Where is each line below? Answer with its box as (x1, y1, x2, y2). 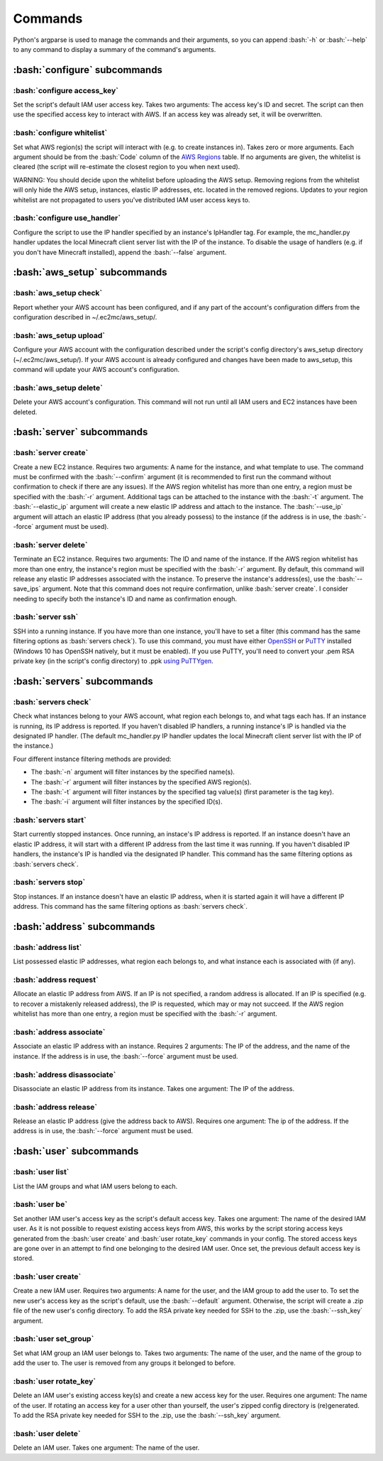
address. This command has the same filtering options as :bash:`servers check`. (13, 902, 248, 911)
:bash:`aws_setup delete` (13, 383, 103, 393)
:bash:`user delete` (13, 1428, 81, 1438)
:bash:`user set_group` (13, 1334, 94, 1344)
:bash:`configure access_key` (13, 85, 119, 95)
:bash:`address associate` (13, 1027, 106, 1036)
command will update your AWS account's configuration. (13, 365, 180, 373)
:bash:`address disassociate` (13, 1069, 116, 1079)
